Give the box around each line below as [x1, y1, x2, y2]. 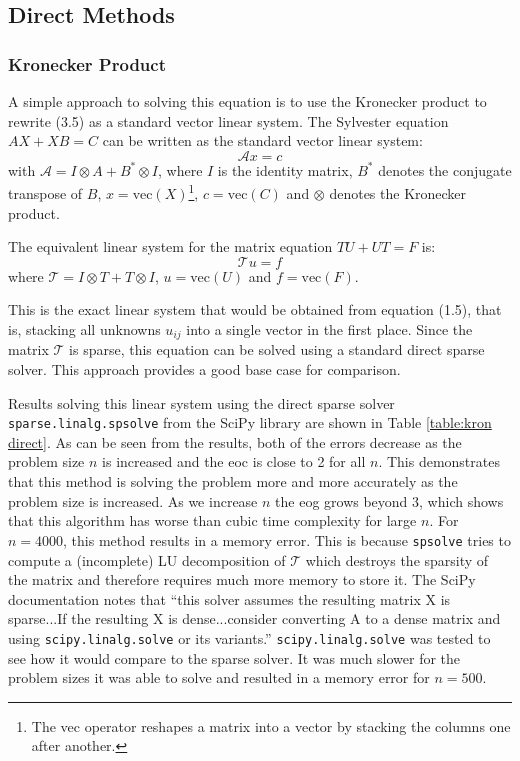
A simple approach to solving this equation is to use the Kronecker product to [8, 91, 487, 111]
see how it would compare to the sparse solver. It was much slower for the [8, 647, 461, 668]
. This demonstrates [378, 451, 500, 472]
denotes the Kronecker [329, 183, 467, 204]
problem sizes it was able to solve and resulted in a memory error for [8, 667, 430, 688]
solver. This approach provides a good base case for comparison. [8, 359, 401, 380]
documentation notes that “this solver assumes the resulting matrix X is [8, 588, 451, 609]
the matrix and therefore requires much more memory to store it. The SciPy [8, 569, 476, 590]
